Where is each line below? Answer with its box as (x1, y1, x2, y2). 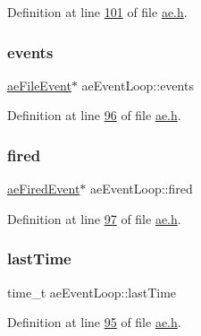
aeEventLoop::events (81, 75, 194, 94)
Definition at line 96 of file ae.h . (7, 106, 181, 125)
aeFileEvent (7, 75, 71, 94)
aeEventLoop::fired (89, 179, 193, 198)
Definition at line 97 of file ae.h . (7, 209, 181, 228)
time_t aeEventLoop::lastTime (7, 282, 177, 301)
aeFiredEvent (7, 179, 80, 198)
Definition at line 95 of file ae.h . (7, 313, 181, 332)
